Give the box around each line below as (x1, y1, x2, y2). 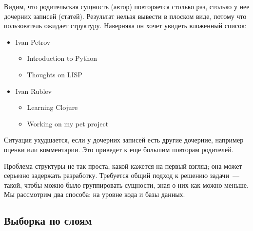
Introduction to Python (27, 53, 97, 63)
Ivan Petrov (15, 36, 51, 47)
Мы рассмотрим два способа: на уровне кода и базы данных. (4, 189, 185, 199)
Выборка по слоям (4, 213, 92, 228)
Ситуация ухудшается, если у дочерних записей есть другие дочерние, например (4, 135, 244, 145)
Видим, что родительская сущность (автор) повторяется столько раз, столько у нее (4, 1, 250, 11)
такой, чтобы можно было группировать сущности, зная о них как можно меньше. (4, 179, 249, 190)
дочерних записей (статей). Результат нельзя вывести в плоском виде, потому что (4, 11, 247, 21)
